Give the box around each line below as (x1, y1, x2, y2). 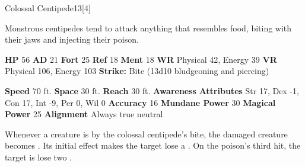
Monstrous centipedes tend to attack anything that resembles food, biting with (5, 21, 292, 34)
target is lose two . (5, 150, 72, 163)
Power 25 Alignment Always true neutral (5, 108, 163, 120)
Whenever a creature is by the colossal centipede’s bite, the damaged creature (5, 127, 288, 140)
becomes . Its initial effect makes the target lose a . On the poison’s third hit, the (5, 139, 301, 152)
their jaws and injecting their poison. (5, 33, 139, 46)
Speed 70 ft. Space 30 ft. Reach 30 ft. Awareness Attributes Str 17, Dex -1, (5, 84, 299, 97)
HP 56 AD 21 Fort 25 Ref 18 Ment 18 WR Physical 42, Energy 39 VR (5, 53, 277, 65)
